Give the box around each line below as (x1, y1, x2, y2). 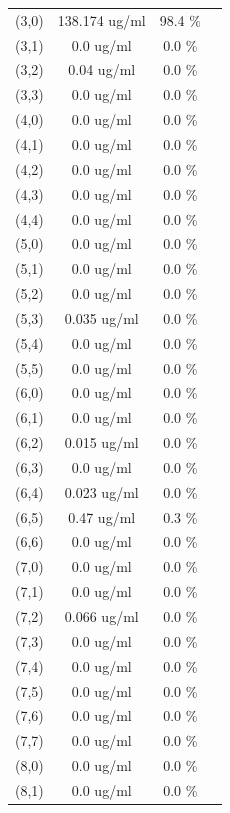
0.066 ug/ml (64, 606, 139, 626)
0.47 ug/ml (68, 506, 136, 527)
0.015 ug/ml (64, 432, 139, 453)
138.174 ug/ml (57, 9, 146, 30)
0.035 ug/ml (64, 307, 139, 328)
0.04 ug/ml (68, 59, 136, 80)
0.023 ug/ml (64, 481, 139, 502)
